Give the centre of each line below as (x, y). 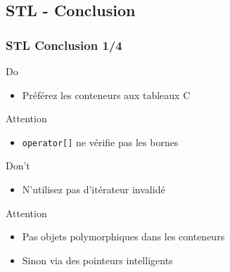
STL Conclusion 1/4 (64, 45)
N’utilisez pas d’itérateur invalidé (94, 189)
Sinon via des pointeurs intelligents (97, 260)
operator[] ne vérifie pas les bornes (100, 142)
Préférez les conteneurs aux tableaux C (106, 95)
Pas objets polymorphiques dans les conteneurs (123, 237)
